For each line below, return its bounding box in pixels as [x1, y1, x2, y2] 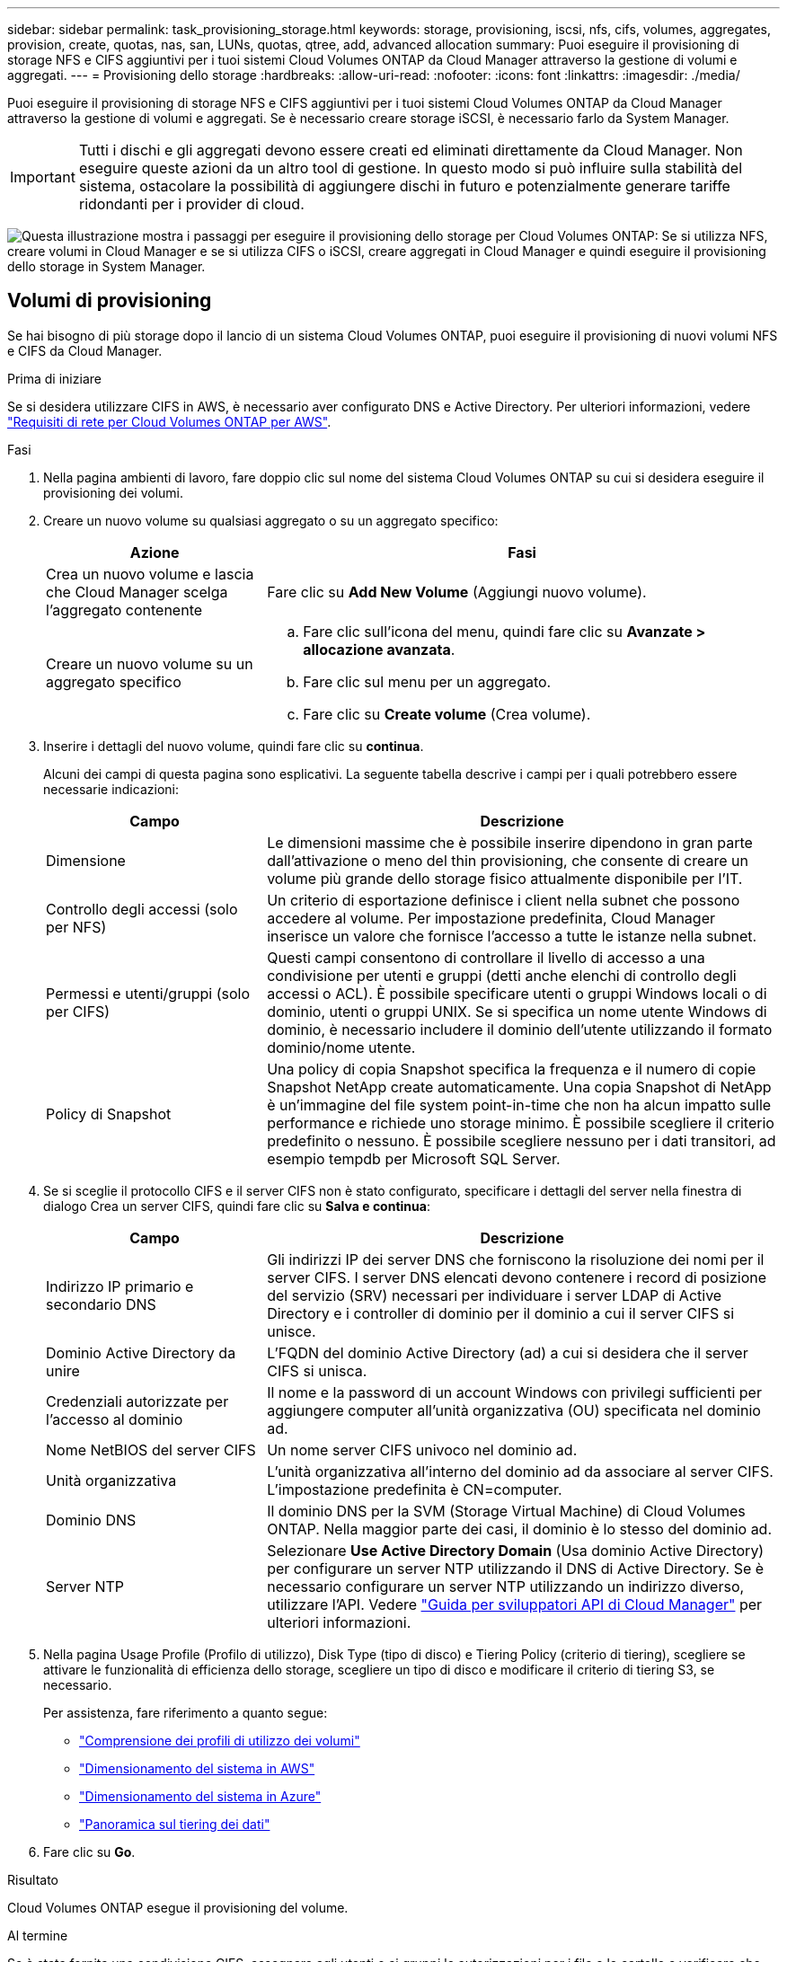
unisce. [267, 1321, 316, 1340]
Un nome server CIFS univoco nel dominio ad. [267, 1440, 578, 1459]
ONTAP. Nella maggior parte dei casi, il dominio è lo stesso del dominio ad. [267, 1519, 773, 1538]
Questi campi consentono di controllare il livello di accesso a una [267, 948, 705, 967]
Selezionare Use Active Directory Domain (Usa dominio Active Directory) [267, 1541, 765, 1560]
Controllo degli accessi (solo [46, 899, 238, 918]
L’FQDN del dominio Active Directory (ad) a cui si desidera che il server [267, 1343, 748, 1362]
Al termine [7, 1927, 68, 1943]
